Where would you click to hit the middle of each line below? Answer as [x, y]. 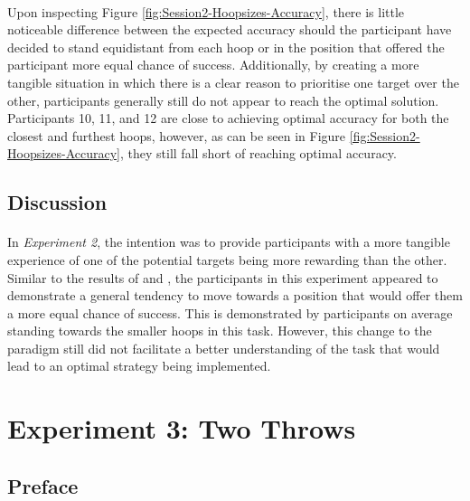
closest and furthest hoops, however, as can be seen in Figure [177, 135]
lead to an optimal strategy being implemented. [139, 366]
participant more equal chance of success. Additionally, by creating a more [213, 65]
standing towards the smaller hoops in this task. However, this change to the [220, 331]
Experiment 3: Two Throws [182, 428]
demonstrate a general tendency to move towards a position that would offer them [235, 295]
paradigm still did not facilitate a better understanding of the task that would [224, 348]
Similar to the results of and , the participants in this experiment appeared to [223, 277]
